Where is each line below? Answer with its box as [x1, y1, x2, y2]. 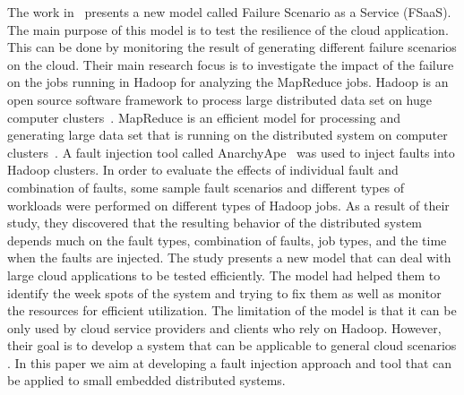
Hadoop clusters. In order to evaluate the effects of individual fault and [7, 160, 399, 179]
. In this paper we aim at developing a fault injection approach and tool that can [7, 353, 452, 372]
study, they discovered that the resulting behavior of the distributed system [7, 213, 423, 232]
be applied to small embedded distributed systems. [7, 371, 286, 390]
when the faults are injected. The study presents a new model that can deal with [7, 248, 451, 267]
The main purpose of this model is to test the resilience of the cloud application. [7, 20, 449, 39]
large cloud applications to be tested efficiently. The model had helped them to [7, 265, 441, 284]
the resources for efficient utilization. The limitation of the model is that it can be [7, 301, 457, 320]
